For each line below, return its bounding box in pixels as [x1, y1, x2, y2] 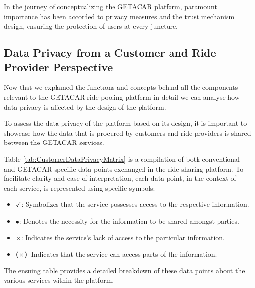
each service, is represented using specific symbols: [4, 182, 155, 193]
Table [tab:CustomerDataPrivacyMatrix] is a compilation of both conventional [4, 153, 240, 164]
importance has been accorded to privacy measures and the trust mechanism [4, 11, 235, 21]
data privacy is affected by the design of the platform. [4, 101, 166, 112]
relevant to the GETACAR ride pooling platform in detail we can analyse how [4, 91, 240, 102]
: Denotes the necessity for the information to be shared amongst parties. [19, 215, 239, 226]
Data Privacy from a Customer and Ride [4, 45, 216, 60]
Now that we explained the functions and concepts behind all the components [4, 82, 238, 92]
